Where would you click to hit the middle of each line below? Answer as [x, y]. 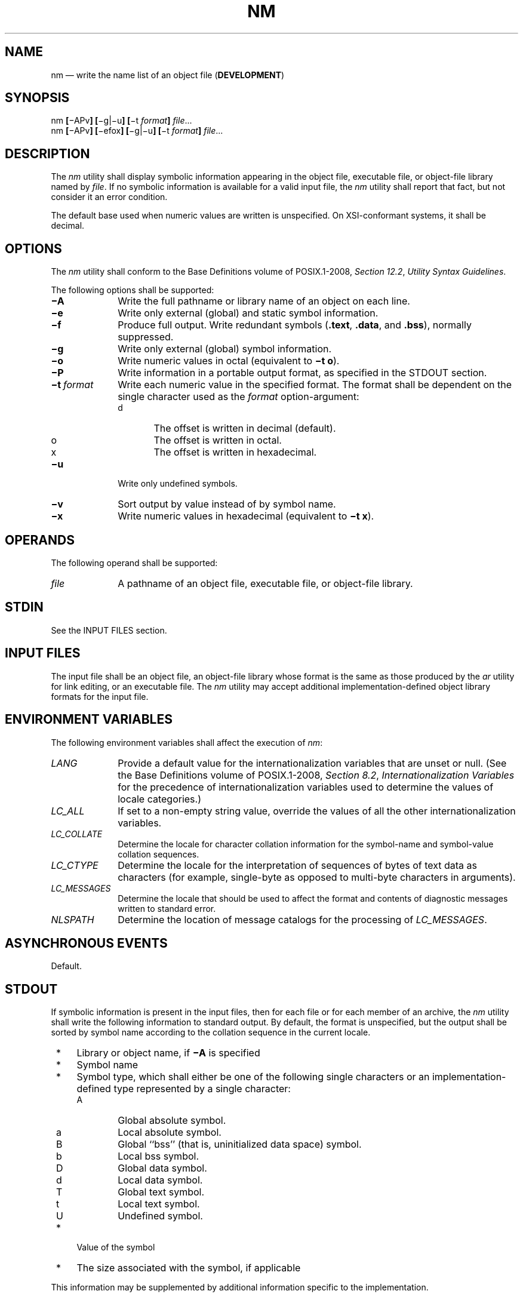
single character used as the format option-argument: [239, 397]
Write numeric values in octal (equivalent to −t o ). [229, 361]
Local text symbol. [159, 1204]
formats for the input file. [100, 696]
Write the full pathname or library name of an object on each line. [264, 301]
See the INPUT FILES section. [109, 630]
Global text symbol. [161, 1192]
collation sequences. [159, 854]
